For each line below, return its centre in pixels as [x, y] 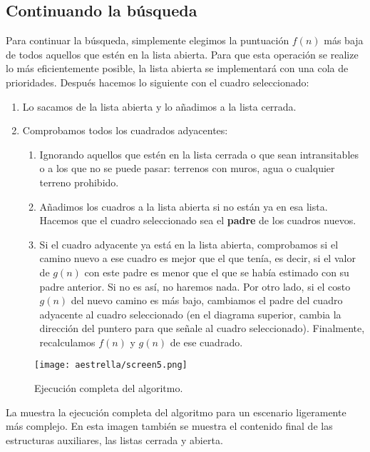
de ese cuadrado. [206, 342]
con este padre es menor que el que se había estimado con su [217, 272]
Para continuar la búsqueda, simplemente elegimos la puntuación [148, 40]
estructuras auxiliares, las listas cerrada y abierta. [114, 440]
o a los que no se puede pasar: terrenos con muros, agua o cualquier [187, 168]
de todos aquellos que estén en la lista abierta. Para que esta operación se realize [182, 54]
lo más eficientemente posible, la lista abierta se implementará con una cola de [177, 68]
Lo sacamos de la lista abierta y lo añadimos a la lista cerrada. [159, 106]
